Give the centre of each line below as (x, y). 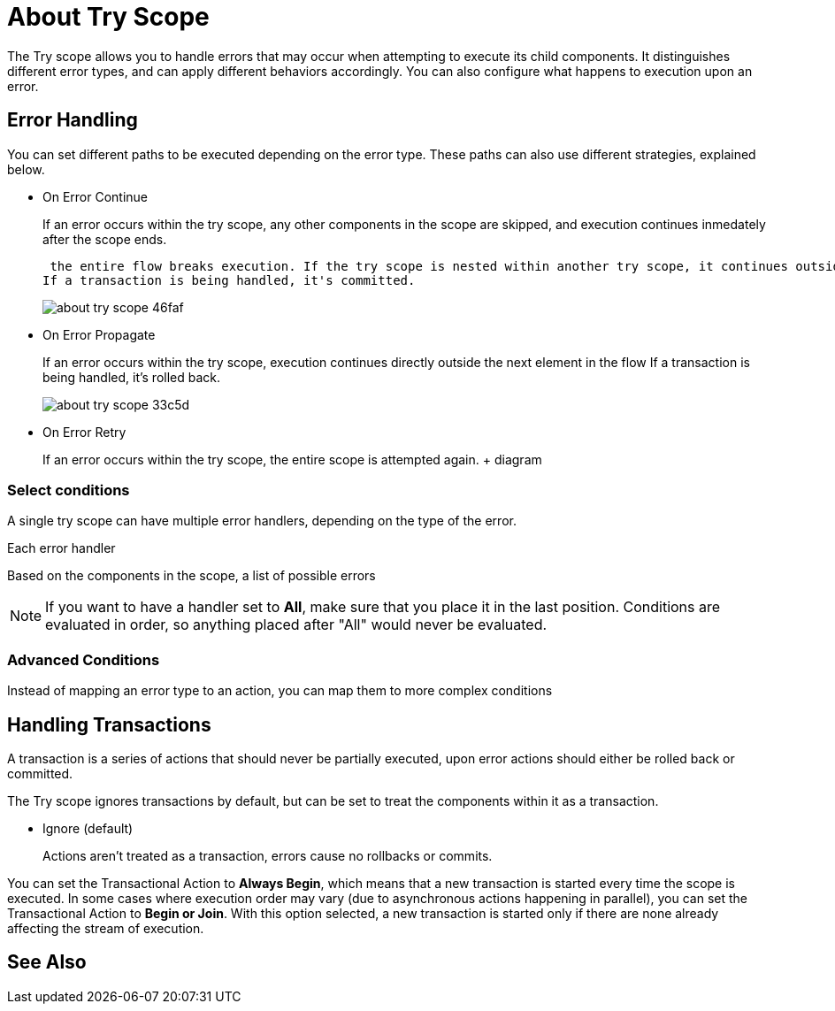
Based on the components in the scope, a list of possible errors (192, 576)
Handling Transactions (109, 724)
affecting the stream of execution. (106, 928)
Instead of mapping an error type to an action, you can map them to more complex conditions (280, 691)
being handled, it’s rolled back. (132, 377)
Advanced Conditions (84, 659)
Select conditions (69, 490)
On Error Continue (96, 196)
